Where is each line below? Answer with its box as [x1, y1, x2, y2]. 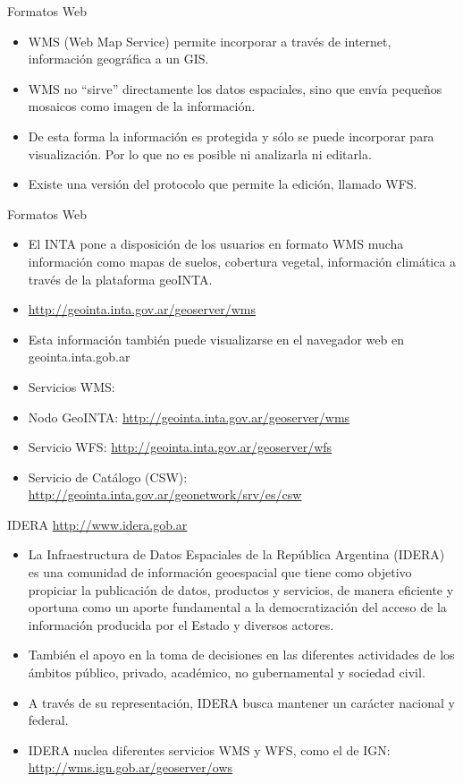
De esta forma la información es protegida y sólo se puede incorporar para [28, 126, 434, 145]
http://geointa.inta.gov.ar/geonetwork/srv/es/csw [28, 485, 302, 504]
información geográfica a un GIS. [28, 49, 209, 68]
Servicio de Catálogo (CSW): [28, 467, 188, 486]
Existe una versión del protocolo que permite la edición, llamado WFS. [28, 174, 417, 193]
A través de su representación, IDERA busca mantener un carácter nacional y [28, 693, 455, 711]
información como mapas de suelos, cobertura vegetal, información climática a [28, 251, 457, 270]
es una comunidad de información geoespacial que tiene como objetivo [28, 563, 412, 582]
